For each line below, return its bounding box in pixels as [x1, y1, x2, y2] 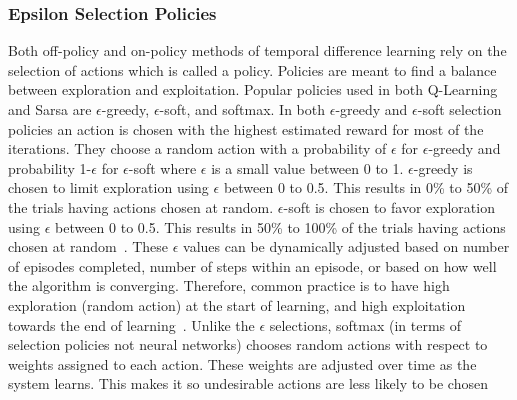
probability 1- [8, 157, 92, 178]
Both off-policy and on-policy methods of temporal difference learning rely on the [8, 40, 507, 61]
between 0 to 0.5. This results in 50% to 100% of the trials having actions [54, 216, 506, 237]
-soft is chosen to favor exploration [283, 196, 495, 217]
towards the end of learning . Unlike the [8, 314, 255, 335]
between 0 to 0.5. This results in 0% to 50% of [223, 177, 509, 198]
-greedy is [413, 157, 473, 178]
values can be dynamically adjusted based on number [183, 236, 510, 257]
